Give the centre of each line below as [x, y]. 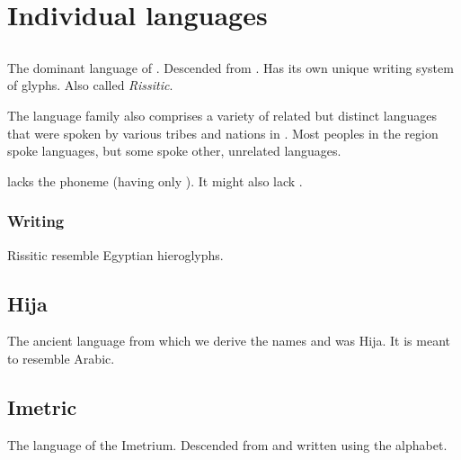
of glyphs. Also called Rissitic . [90, 85]
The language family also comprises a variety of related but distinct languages [222, 115]
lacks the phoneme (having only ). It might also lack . [155, 180]
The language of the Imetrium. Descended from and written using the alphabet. [227, 444]
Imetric [42, 406]
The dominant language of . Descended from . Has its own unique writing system [230, 67]
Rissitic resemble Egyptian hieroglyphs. [115, 254]
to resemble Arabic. [61, 358]
